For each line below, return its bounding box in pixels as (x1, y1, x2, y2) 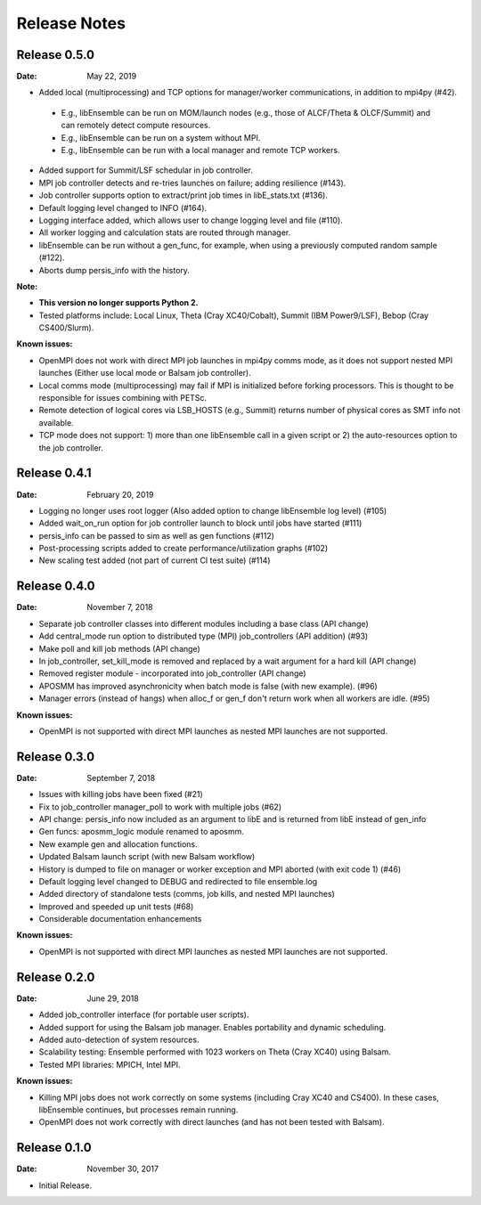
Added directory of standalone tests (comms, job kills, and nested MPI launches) (38, 889, 336, 900)
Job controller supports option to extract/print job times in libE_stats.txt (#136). (38, 190, 329, 200)
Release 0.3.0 (16, 749, 95, 764)
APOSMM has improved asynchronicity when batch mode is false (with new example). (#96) (38, 680, 378, 691)
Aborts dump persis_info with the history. (38, 265, 191, 275)
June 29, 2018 (86, 993, 140, 1004)
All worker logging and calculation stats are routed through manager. (38, 227, 291, 238)
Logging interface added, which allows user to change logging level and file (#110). (38, 215, 343, 225)
